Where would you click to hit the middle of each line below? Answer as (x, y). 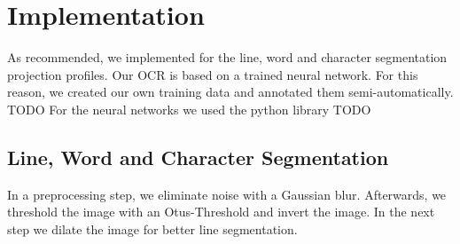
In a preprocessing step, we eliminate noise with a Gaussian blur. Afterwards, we (227, 194)
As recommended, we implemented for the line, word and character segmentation (227, 57)
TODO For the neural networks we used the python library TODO (189, 109)
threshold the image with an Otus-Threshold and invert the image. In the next (221, 212)
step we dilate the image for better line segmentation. (152, 228)
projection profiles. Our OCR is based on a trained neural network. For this (213, 74)
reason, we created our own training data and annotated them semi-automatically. (230, 92)
